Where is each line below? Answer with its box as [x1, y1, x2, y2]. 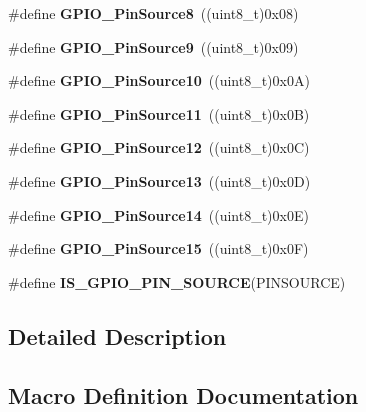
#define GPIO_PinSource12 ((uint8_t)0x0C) [8, 137, 310, 158]
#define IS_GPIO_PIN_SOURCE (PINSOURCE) [8, 271, 346, 292]
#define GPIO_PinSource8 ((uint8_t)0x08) [8, 3, 299, 23]
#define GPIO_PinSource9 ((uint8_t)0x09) [8, 36, 299, 57]
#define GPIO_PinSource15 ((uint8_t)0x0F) [8, 238, 309, 259]
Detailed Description [8, 320, 227, 351]
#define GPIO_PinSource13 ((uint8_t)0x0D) [8, 170, 311, 191]
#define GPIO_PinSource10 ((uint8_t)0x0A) [8, 70, 310, 91]
